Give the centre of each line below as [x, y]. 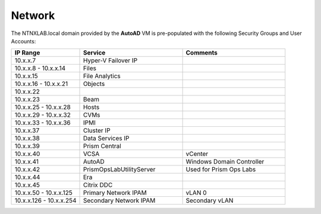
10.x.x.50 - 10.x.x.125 [43, 193]
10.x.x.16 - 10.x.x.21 [41, 84]
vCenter [197, 154]
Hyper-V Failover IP [110, 60]
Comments [202, 53]
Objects [94, 84]
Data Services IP [106, 138]
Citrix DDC [98, 185]
